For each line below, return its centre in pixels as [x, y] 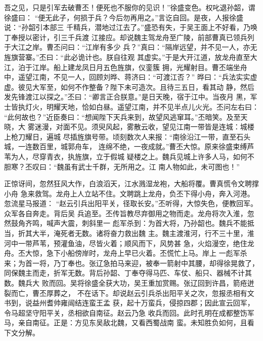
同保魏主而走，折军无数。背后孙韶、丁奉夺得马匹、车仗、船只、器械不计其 [128, 273]
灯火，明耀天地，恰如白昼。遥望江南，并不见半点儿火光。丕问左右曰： [142, 106]
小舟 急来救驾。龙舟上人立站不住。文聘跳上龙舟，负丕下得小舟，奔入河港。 [129, 193]
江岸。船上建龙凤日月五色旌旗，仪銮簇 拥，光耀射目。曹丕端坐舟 [140, 67]
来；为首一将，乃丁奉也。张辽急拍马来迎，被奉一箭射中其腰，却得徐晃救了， [131, 263]
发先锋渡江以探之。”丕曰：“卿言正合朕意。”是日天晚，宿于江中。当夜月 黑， [127, 97]
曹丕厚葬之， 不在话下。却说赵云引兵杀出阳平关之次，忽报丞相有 [140, 293]
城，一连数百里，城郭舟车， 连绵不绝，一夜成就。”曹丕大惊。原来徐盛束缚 [126, 146]
